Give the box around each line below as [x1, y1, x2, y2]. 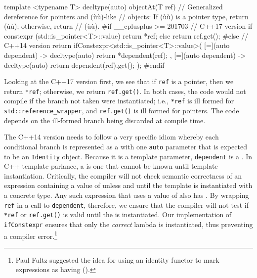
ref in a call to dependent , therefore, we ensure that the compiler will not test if [4, 199, 249, 210]
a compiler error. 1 [4, 229, 57, 241]
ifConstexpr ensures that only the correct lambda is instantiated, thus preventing [4, 219, 253, 229]
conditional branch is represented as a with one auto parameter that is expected [4, 141, 247, 151]
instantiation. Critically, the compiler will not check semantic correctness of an [4, 170, 242, 181]
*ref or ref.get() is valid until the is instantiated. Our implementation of [4, 209, 232, 220]
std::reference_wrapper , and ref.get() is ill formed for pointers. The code [4, 105, 239, 116]
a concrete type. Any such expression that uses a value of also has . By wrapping [4, 190, 249, 200]
